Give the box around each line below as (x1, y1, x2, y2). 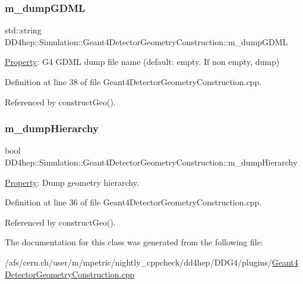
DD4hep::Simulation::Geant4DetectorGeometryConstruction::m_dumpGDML (5, 35, 288, 48)
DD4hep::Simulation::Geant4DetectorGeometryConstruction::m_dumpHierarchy (5, 156, 298, 168)
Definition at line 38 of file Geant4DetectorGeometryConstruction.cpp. (5, 76, 262, 88)
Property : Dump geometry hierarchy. (5, 176, 139, 188)
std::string (5, 24, 42, 36)
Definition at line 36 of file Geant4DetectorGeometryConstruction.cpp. (5, 196, 262, 208)
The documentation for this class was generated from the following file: (5, 236, 263, 248)
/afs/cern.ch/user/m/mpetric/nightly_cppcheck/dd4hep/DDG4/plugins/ (5, 255, 272, 268)
